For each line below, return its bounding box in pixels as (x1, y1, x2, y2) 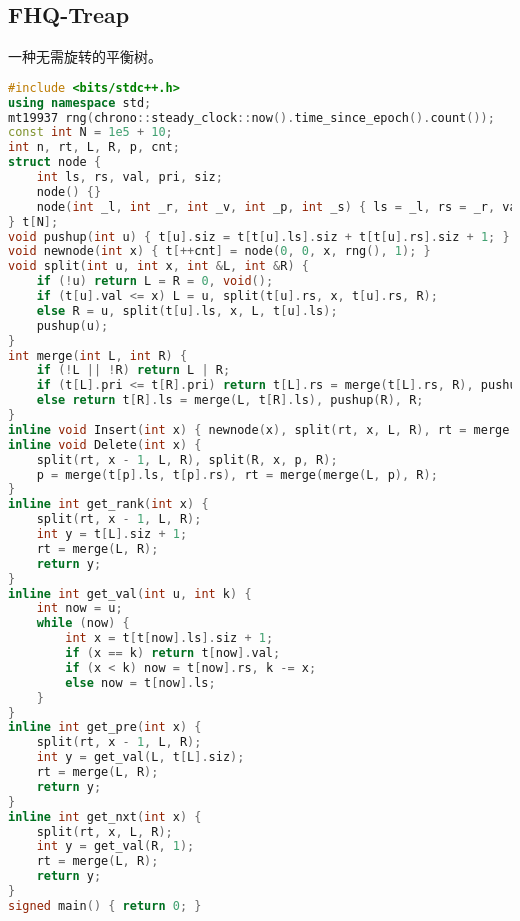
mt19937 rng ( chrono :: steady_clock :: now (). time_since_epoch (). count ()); (8, 110, 495, 125)
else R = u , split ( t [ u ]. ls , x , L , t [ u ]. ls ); (36, 303, 338, 318)
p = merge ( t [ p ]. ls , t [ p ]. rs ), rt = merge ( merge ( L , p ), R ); (36, 467, 438, 482)
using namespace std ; (8, 95, 152, 110)
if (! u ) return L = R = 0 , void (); (36, 274, 274, 289)
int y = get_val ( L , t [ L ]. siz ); (36, 750, 245, 765)
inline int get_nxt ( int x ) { (8, 809, 202, 824)
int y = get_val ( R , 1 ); (36, 839, 195, 854)
